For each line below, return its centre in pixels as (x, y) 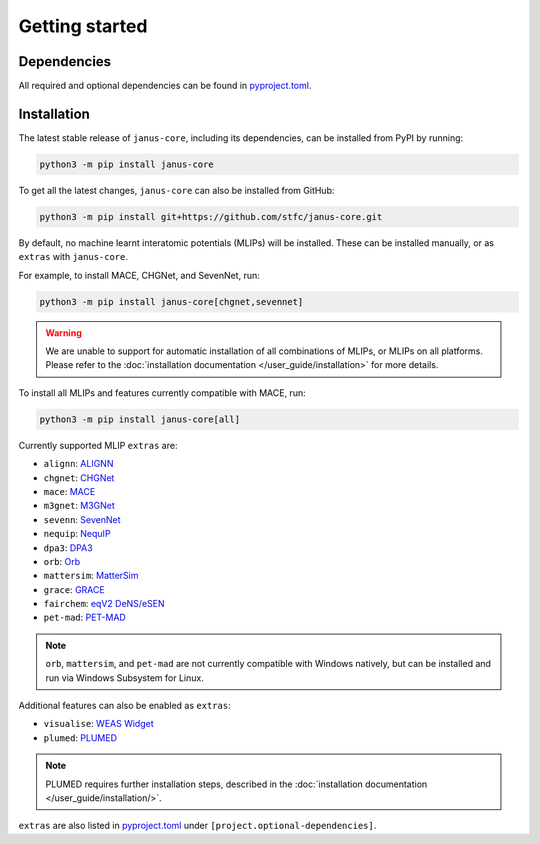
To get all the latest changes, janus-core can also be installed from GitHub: (176, 190)
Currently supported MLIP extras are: (98, 445)
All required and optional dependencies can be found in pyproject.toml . (165, 86)
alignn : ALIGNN (78, 464)
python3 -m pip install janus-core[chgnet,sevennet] (171, 301)
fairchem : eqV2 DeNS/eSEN (104, 604)
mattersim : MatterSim (91, 576)
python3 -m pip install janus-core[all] (139, 419)
